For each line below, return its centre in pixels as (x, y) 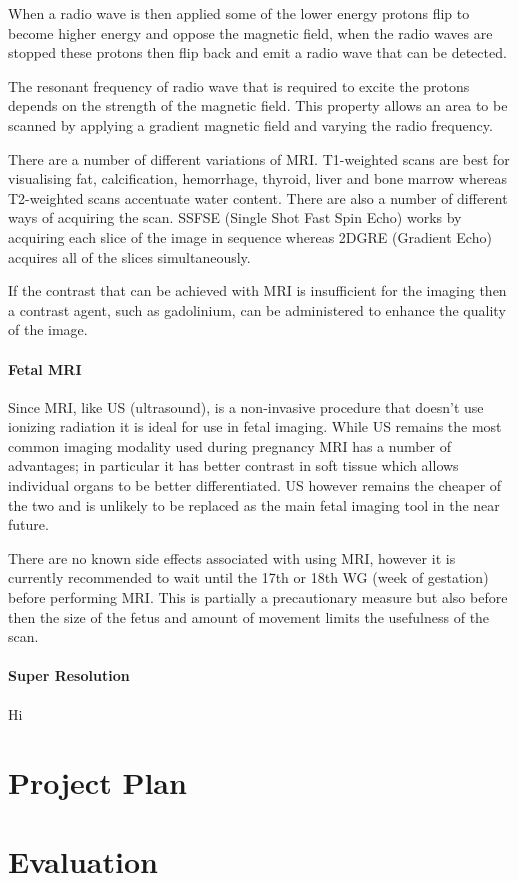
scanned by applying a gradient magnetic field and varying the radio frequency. (250, 124)
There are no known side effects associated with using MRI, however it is (232, 557)
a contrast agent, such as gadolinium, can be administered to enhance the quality (257, 309)
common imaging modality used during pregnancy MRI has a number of (230, 445)
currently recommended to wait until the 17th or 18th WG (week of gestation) (248, 577)
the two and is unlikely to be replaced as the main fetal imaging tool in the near (254, 504)
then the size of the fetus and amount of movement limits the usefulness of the (249, 616)
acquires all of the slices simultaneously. (129, 256)
